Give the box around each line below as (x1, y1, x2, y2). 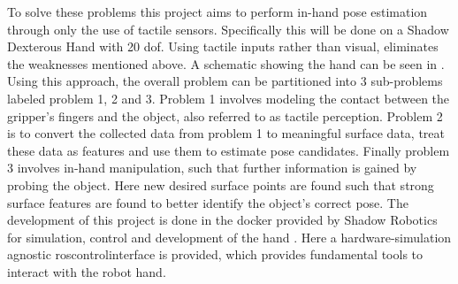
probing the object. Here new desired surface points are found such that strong (7, 175, 434, 194)
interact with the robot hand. (7, 262, 166, 280)
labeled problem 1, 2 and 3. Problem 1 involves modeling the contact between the (7, 88, 450, 107)
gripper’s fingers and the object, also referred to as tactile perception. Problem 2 (7, 106, 443, 125)
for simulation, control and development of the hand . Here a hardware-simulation (7, 227, 452, 246)
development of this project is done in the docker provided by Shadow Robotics (7, 211, 438, 229)
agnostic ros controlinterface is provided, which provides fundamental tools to (7, 245, 424, 264)
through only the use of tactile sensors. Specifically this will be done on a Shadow (7, 19, 449, 38)
